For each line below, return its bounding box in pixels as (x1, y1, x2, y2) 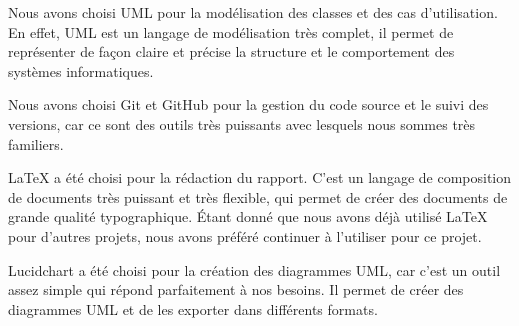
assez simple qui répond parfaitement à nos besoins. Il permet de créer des (8, 279, 464, 300)
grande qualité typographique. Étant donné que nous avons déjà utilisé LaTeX (8, 206, 488, 227)
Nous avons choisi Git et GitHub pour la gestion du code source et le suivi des (8, 94, 489, 115)
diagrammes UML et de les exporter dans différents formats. (8, 298, 378, 319)
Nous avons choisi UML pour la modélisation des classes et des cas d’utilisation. (8, 2, 498, 22)
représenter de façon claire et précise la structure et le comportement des (8, 41, 455, 62)
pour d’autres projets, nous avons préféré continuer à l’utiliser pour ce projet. (8, 225, 482, 246)
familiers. (8, 133, 64, 154)
